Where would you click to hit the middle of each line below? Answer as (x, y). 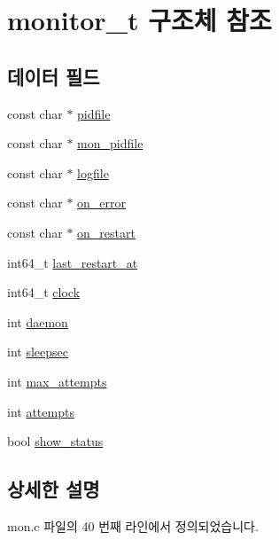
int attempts (41, 411)
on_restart (106, 232)
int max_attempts (57, 381)
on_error (102, 203)
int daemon (38, 321)
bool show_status (55, 441)
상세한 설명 (54, 489)
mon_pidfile (110, 143)
